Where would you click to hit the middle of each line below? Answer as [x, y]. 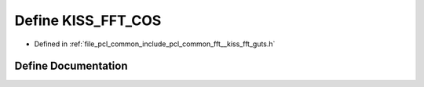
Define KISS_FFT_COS [88, 20]
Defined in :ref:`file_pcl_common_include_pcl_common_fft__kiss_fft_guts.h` [155, 44]
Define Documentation [71, 66]
